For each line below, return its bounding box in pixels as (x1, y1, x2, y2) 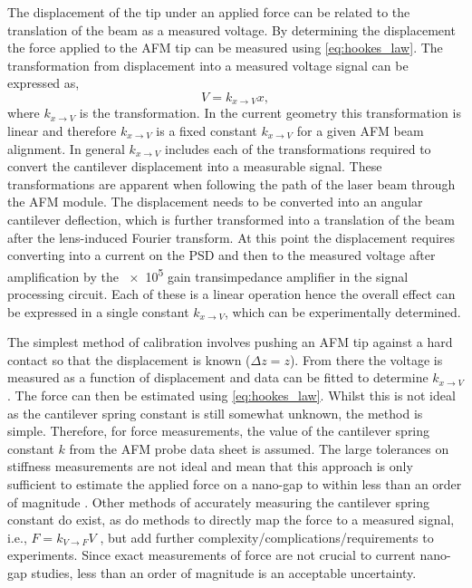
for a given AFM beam (296, 121, 424, 140)
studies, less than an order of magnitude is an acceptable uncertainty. (31, 563, 417, 582)
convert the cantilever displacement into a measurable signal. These (7, 157, 382, 176)
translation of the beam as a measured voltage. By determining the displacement (7, 20, 456, 39)
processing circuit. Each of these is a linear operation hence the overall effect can (7, 284, 456, 304)
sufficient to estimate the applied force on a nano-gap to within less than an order (7, 474, 462, 493)
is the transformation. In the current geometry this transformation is (79, 103, 461, 122)
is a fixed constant (156, 121, 257, 140)
